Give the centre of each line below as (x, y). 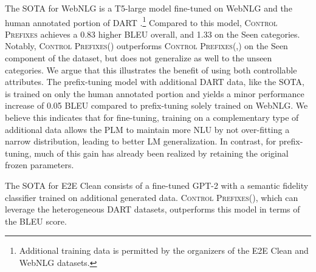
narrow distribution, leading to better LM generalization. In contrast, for (141, 141)
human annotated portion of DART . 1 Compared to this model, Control (141, 21)
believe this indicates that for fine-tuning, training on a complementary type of (152, 117)
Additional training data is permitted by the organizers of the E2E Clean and (164, 250)
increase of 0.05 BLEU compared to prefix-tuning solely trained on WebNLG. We (156, 105)
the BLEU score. (36, 221)
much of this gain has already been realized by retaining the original (161, 153)
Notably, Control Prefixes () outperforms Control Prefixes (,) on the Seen (146, 46)
